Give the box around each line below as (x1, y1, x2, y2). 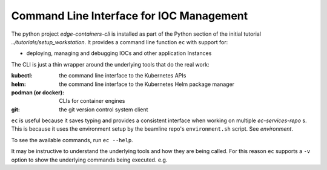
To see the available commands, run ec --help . (11, 136, 133, 143)
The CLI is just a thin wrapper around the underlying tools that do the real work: (11, 60, 210, 68)
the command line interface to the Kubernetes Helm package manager (59, 80, 235, 88)
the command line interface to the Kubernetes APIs (59, 72, 187, 79)
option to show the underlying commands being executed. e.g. (11, 156, 168, 163)
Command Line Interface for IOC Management (11, 9, 248, 22)
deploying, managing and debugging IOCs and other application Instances (26, 50, 212, 57)
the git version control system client (59, 106, 148, 113)
